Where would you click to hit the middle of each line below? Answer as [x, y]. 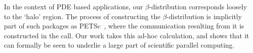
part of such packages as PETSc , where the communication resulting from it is [124, 26]
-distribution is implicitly [204, 16]
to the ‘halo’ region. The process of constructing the [82, 16]
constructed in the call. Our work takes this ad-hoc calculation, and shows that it [127, 35]
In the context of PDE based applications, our [73, 6]
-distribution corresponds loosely [198, 6]
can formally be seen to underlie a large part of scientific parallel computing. [119, 45]
